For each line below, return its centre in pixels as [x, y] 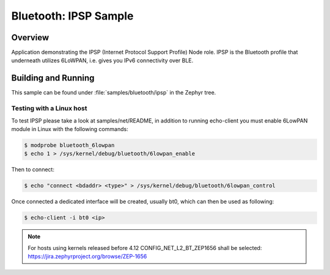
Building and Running [53, 78]
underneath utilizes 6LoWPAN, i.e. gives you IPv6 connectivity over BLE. [102, 60]
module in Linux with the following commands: [70, 129]
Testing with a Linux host [49, 109]
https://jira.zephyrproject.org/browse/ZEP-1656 [87, 256]
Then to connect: [33, 170]
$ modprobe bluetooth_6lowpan [69, 145]
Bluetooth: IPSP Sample [72, 16]
